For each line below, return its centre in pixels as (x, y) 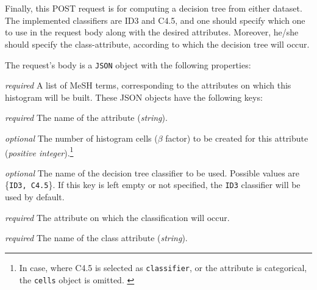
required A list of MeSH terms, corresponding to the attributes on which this (148, 85)
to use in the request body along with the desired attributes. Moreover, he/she (152, 32)
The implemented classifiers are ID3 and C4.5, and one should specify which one (155, 20)
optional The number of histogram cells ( (81, 138)
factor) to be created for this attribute (237, 138)
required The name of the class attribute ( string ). (96, 238)
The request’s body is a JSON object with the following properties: (128, 64)
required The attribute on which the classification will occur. (117, 217)
